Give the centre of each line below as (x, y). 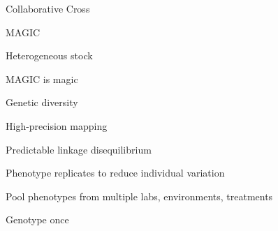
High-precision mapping (57, 125)
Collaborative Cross (48, 8)
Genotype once (37, 219)
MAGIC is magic (42, 79)
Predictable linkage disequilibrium (79, 149)
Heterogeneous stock (49, 55)
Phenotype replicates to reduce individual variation (115, 173)
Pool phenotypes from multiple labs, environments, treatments (139, 196)
